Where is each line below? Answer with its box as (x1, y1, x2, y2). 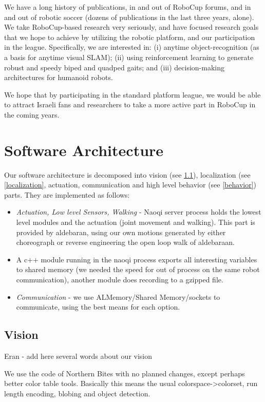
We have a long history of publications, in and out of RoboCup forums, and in (4, 2, 251, 12)
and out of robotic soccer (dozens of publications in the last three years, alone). (4, 11, 254, 22)
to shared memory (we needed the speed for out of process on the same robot (16, 264, 260, 275)
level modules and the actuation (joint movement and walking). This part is (16, 217, 255, 227)
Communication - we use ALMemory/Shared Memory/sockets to (16, 291, 220, 302)
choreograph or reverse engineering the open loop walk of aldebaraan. (16, 237, 235, 247)
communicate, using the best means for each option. (16, 301, 180, 312)
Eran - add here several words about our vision (4, 350, 153, 361)
